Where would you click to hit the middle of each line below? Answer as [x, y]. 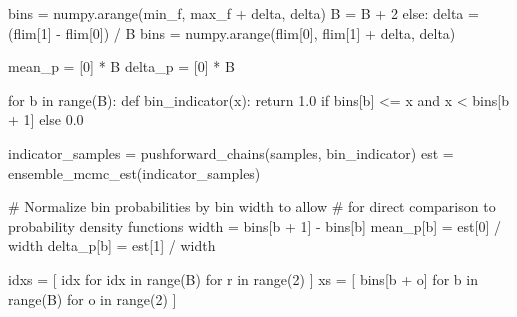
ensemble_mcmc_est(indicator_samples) [134, 172]
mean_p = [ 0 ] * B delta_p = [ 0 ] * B [121, 66]
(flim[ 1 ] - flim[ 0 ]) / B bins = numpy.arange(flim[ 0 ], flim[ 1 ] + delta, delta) [232, 32]
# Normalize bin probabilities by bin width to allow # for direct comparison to [252, 206]
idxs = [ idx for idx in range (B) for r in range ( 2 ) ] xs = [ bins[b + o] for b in [243, 278]
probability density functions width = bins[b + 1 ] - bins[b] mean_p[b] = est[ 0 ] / [254, 225]
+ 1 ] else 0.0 [46, 119]
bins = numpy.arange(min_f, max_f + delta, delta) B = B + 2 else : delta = [243, 13]
